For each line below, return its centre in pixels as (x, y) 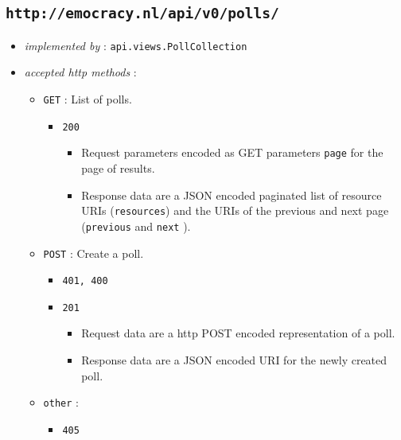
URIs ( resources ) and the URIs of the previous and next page (235, 210)
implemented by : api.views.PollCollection (136, 45)
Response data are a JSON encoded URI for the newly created (234, 360)
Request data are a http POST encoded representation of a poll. (238, 333)
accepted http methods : (80, 72)
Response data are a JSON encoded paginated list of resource (232, 195)
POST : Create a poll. (93, 253)
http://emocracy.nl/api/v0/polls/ (142, 14)
